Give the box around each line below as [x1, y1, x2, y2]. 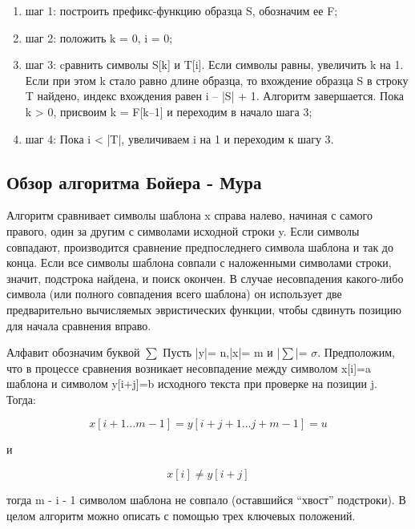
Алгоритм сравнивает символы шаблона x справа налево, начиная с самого [6, 207, 373, 224]
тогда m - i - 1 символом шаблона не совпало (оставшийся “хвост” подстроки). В [6, 491, 406, 508]
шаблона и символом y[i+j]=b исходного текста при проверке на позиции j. [6, 375, 377, 392]
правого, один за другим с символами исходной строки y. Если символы [6, 222, 360, 239]
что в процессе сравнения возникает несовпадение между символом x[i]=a [6, 359, 371, 376]
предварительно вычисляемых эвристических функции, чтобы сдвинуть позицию [6, 301, 401, 317]
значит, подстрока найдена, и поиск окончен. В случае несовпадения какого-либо [6, 269, 404, 286]
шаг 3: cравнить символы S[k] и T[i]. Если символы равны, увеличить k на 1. [25, 56, 404, 73]
